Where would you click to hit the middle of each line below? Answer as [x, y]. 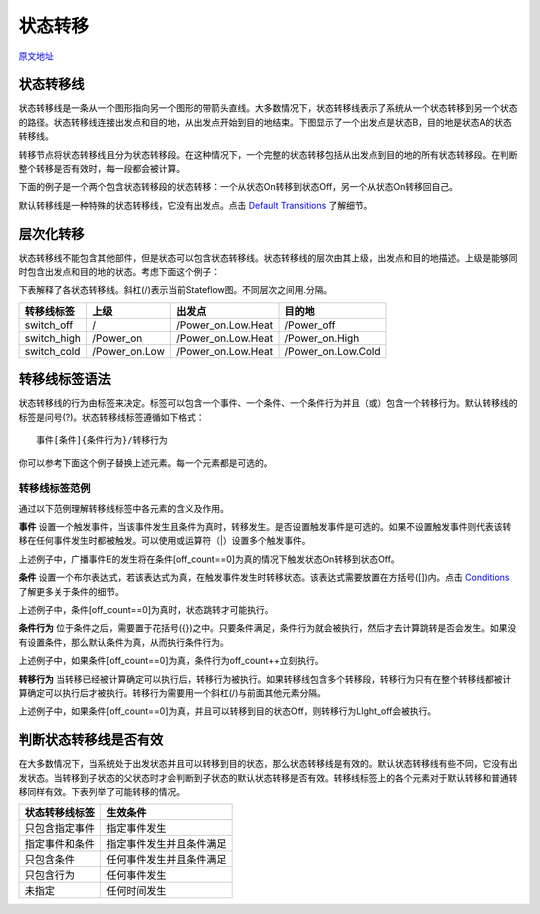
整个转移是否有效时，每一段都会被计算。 [101, 169]
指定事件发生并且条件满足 [166, 844]
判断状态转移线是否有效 [91, 740]
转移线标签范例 [54, 488]
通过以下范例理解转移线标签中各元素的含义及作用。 [123, 508]
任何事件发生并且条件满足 [166, 860]
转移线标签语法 [64, 379]
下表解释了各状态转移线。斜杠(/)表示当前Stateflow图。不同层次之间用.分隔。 [175, 290]
